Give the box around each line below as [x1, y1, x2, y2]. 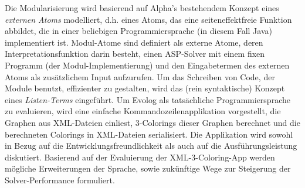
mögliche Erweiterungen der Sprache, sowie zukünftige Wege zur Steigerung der [5, 162, 291, 175]
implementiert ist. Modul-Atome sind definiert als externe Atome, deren [5, 36, 263, 48]
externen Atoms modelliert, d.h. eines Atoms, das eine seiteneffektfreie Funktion [5, 13, 292, 25]
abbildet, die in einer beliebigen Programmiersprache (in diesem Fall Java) [5, 25, 272, 37]
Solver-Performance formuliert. [5, 173, 115, 186]
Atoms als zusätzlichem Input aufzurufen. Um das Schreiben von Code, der [5, 70, 275, 83]
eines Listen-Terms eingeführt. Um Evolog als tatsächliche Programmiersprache [5, 93, 290, 105]
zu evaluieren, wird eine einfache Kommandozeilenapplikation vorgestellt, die [5, 105, 281, 117]
